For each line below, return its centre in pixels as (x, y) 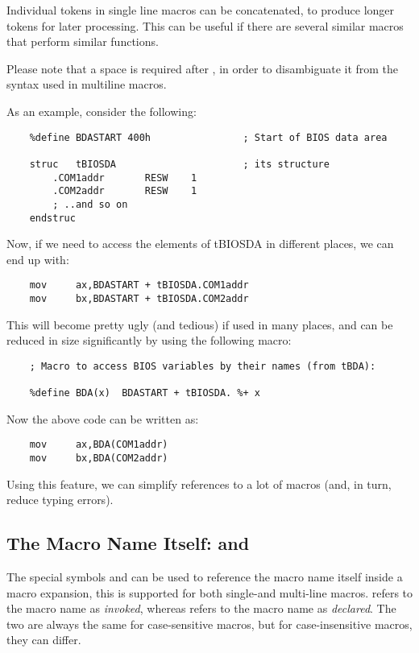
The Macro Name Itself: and (128, 543)
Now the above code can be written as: (103, 418)
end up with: (38, 259)
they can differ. (44, 640)
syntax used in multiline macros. (87, 84)
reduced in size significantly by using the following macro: (149, 340)
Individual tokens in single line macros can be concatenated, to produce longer (201, 10)
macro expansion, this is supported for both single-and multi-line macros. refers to (210, 592)
